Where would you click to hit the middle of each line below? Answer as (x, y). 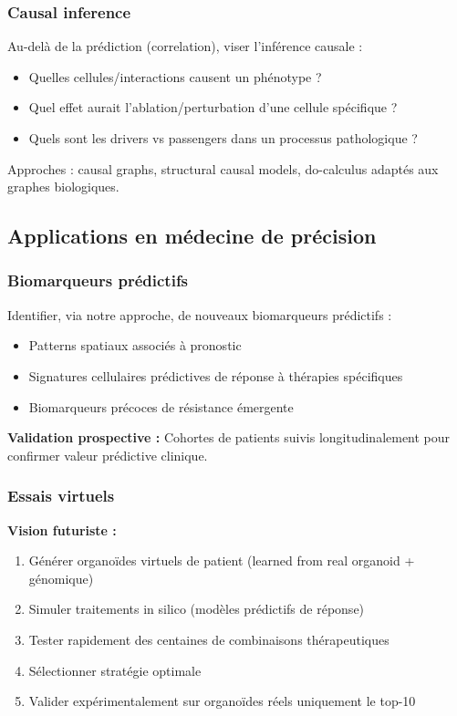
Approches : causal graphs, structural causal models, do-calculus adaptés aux (223, 168)
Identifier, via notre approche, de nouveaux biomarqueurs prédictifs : (200, 314)
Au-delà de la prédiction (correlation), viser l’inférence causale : (185, 46)
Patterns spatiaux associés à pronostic (135, 345)
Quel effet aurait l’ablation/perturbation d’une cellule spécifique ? (213, 107)
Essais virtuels (61, 496)
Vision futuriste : (62, 529)
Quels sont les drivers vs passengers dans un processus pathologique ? (223, 138)
